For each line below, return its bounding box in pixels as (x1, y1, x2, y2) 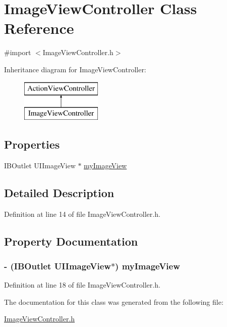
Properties (4, 136, 60, 152)
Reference (4, 18, 74, 38)
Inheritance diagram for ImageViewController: (4, 64, 146, 74)
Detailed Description (4, 184, 115, 200)
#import (4, 47, 31, 58)
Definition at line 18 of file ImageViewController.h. (4, 279, 160, 290)
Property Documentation (4, 233, 138, 249)
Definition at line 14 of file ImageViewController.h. (4, 208, 160, 219)
